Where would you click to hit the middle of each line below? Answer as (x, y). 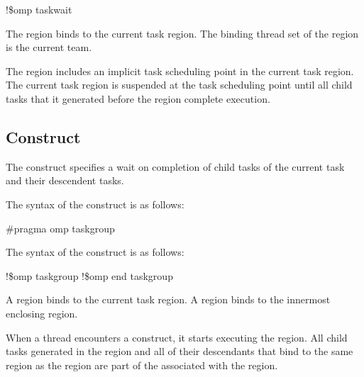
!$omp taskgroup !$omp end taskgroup (89, 275)
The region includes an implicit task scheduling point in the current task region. (180, 71)
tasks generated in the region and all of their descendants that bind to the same (180, 351)
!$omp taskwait (39, 9)
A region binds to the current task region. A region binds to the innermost (168, 299)
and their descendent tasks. (65, 180)
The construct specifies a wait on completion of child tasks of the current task (175, 166)
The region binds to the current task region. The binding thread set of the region (182, 33)
